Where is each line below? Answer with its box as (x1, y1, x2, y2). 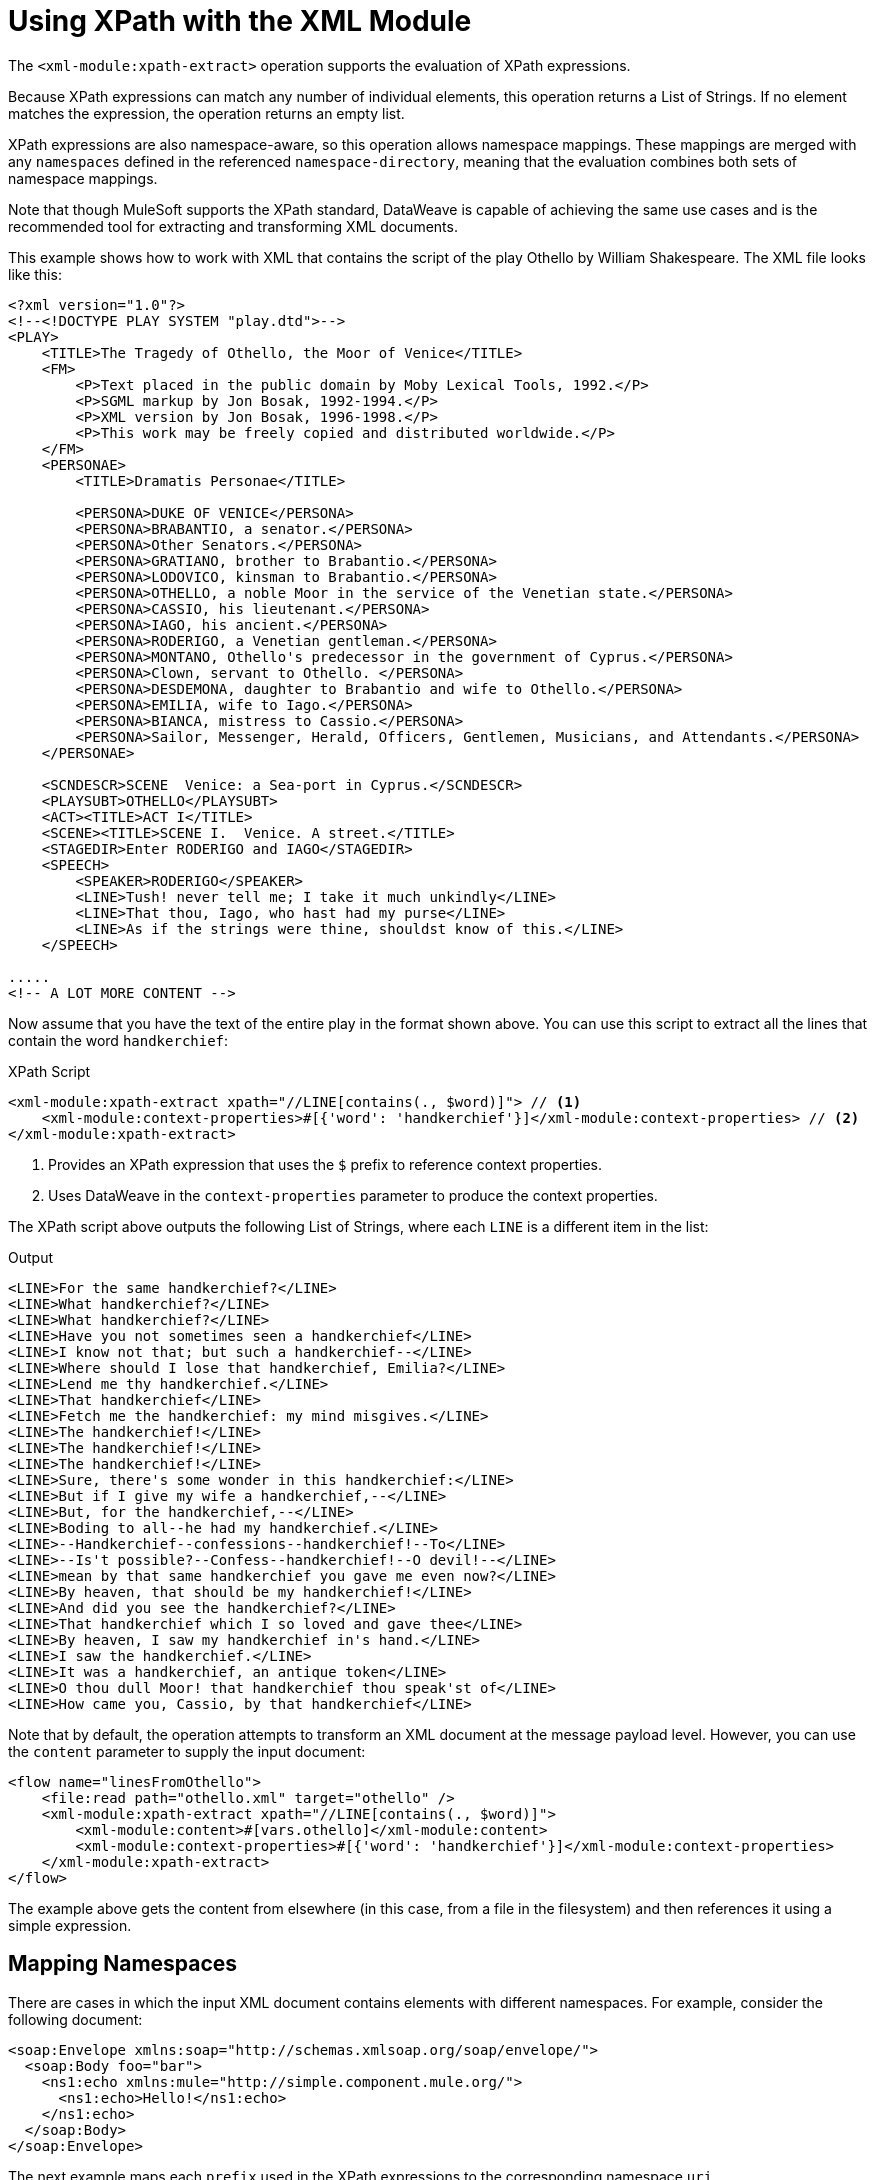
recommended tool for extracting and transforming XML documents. (8, 217, 458, 235)
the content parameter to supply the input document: (8, 1742, 366, 1760)
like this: (8, 265, 62, 283)
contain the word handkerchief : (8, 1031, 229, 1049)
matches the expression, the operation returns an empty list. (8, 104, 405, 122)
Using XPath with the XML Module (8, 4, 472, 38)
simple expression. (8, 1916, 132, 1934)
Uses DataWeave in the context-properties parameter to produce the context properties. (48, 1186, 658, 1204)
